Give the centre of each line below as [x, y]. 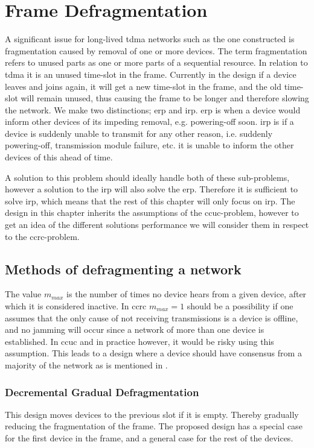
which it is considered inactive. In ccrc [76, 306]
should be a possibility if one [240, 306]
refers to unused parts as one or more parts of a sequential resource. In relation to [156, 62]
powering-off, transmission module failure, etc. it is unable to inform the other [149, 145]
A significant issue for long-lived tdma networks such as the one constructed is [150, 39]
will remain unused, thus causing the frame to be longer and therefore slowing [165, 98]
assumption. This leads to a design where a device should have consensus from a [153, 353]
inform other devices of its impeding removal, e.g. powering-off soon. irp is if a [149, 121]
